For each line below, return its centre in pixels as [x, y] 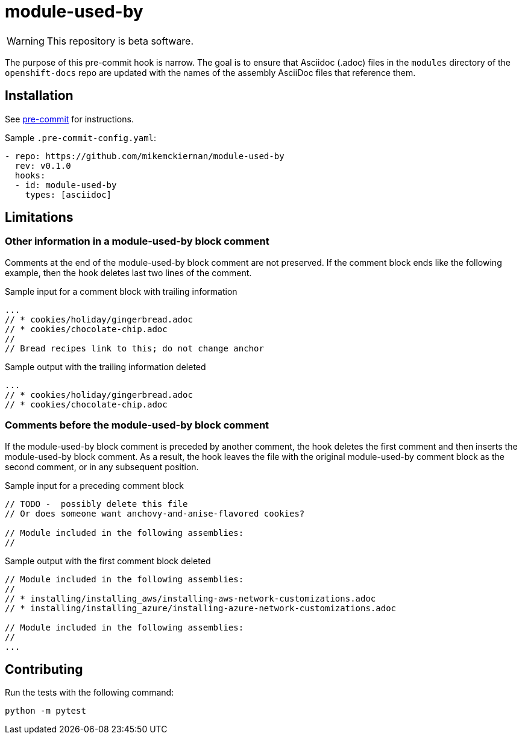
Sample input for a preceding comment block [94, 485]
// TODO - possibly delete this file [96, 504]
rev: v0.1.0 [43, 165]
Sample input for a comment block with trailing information [121, 291]
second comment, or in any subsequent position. [102, 467]
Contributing [44, 669]
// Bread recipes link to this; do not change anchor [134, 348]
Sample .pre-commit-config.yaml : [81, 137]
